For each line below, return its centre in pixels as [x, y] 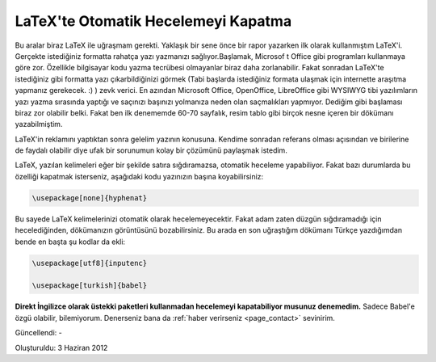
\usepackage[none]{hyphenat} [90, 198]
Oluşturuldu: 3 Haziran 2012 [61, 347]
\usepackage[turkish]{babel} [90, 286]
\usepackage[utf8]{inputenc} [90, 263]
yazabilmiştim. [39, 124]
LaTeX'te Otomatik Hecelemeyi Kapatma [153, 21]
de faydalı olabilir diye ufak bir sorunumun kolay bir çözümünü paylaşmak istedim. [151, 150]
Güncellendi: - [38, 333]
